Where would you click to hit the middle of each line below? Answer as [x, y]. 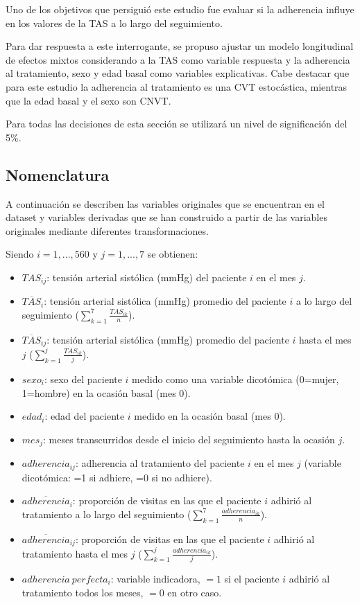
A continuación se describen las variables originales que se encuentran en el [165, 203]
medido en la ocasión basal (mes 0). [210, 416]
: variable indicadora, [155, 578]
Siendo [20, 254]
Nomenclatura [58, 174]
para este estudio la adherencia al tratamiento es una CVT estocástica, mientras [177, 86]
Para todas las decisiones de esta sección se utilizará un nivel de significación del [177, 124]
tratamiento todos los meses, [83, 592]
